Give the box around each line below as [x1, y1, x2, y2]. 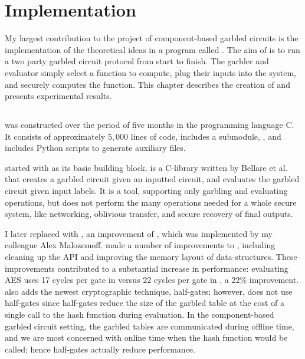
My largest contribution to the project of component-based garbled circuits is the [5, 32, 299, 44]
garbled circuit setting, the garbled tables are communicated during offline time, [5, 320, 294, 332]
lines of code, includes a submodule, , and [130, 130, 281, 142]
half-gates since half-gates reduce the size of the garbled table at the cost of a [5, 297, 285, 309]
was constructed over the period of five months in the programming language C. [5, 118, 294, 131]
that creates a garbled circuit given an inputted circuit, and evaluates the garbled [5, 173, 300, 185]
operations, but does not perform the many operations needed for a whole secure [5, 196, 297, 208]
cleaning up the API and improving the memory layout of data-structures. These [5, 251, 297, 263]
